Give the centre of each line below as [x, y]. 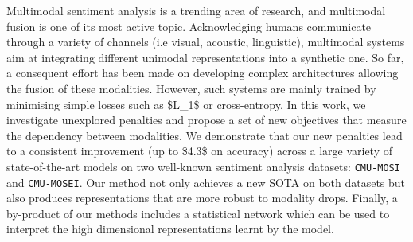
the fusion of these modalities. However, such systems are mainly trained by [191, 88]
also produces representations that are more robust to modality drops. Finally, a [202, 198]
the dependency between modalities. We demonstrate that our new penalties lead [205, 135]
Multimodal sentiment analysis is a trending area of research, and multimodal [196, 10]
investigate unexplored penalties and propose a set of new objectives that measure [206, 120]
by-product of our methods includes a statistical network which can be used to [198, 213]
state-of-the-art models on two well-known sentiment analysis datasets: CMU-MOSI [203, 166]
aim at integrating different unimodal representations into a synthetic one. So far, [205, 57]
